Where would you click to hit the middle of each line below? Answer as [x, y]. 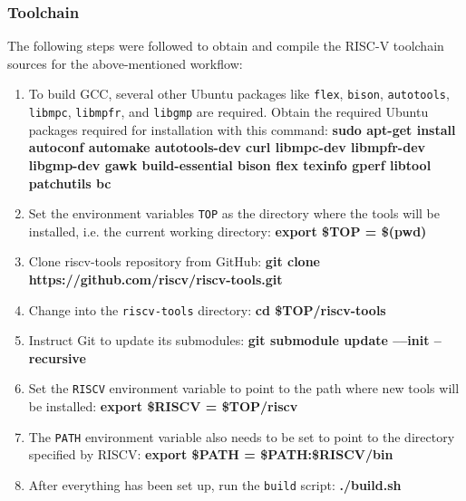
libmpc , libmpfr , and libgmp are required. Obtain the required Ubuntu [228, 112]
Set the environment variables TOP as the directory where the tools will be [234, 213]
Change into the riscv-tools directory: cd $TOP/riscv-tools [207, 309]
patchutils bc [70, 183]
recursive [57, 357]
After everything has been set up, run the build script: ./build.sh [215, 484]
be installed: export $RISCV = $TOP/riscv [163, 406]
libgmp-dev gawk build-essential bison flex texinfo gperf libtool [230, 164]
